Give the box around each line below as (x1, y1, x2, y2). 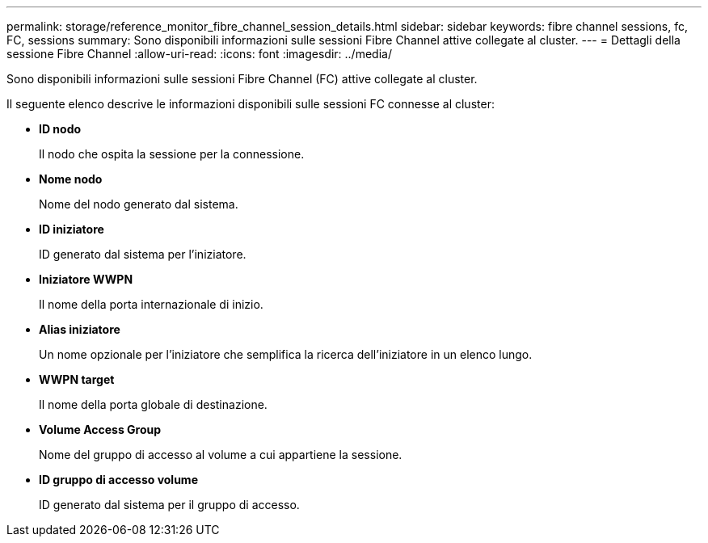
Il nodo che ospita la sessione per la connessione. (39, 147, 305, 161)
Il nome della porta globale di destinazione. (39, 398, 268, 411)
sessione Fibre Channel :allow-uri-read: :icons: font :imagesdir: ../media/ (6, 47, 392, 61)
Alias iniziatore (39, 322, 120, 336)
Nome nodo (39, 172, 103, 186)
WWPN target (39, 373, 115, 386)
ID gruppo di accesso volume (39, 473, 198, 486)
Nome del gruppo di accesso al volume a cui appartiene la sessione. (39, 448, 402, 461)
